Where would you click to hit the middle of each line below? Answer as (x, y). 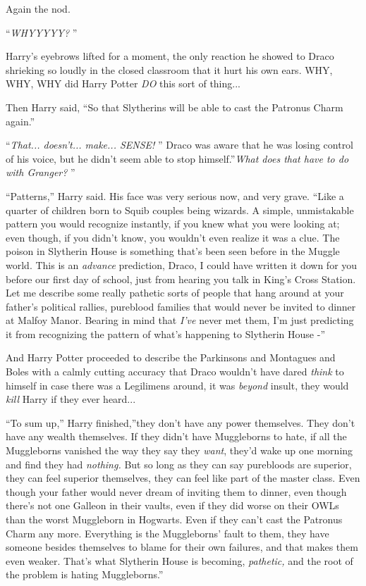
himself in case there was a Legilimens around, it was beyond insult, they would (177, 385)
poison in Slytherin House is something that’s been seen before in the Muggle (173, 251)
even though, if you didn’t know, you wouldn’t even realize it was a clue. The (173, 237)
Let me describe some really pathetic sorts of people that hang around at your (175, 293)
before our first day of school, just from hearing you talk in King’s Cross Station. (181, 279)
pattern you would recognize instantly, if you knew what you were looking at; (173, 224)
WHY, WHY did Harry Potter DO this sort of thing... (123, 83)
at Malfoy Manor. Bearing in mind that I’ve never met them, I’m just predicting (180, 320)
